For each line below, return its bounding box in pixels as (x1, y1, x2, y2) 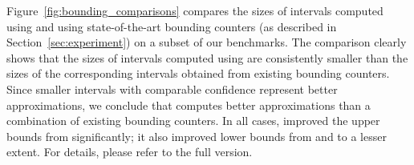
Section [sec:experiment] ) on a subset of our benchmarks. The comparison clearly (6, 34, 407, 50)
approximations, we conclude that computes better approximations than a (6, 96, 371, 113)
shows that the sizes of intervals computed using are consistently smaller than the (6, 49, 408, 66)
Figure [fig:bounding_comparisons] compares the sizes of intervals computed (6, 2, 384, 18)
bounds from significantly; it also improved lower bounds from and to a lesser (6, 127, 387, 144)
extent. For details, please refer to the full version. (6, 143, 253, 160)
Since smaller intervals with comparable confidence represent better (6, 80, 338, 97)
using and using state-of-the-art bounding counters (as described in (6, 18, 337, 34)
